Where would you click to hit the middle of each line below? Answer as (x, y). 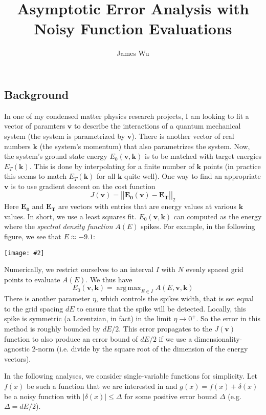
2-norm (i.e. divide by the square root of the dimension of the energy (140, 349)
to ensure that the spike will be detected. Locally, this (161, 308)
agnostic (17, 349)
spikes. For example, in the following (198, 226)
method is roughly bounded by (52, 329)
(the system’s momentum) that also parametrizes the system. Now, (145, 146)
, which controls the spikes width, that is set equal (175, 298)
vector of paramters (35, 126)
